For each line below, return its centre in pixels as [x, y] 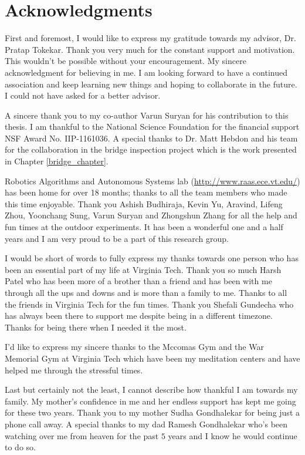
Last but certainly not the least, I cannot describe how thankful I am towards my [151, 390]
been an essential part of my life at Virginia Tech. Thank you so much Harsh [143, 269]
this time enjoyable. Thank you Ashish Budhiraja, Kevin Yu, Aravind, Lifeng [144, 203]
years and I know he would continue [233, 435]
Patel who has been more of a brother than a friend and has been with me [138, 281]
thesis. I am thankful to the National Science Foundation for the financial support [152, 127]
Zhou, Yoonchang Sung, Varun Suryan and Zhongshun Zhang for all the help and [151, 215]
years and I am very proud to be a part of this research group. [117, 238]
